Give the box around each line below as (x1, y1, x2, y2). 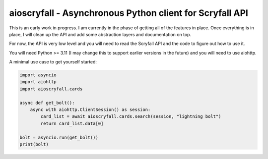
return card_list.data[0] (40, 120, 104, 126)
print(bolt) (19, 142, 49, 147)
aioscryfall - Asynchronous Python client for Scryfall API (9, 7, 248, 18)
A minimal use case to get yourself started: (9, 59, 97, 65)
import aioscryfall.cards (19, 86, 83, 92)
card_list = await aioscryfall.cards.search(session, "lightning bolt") (40, 114, 221, 119)
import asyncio (19, 72, 57, 78)
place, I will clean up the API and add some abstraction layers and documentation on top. (9, 31, 191, 37)
